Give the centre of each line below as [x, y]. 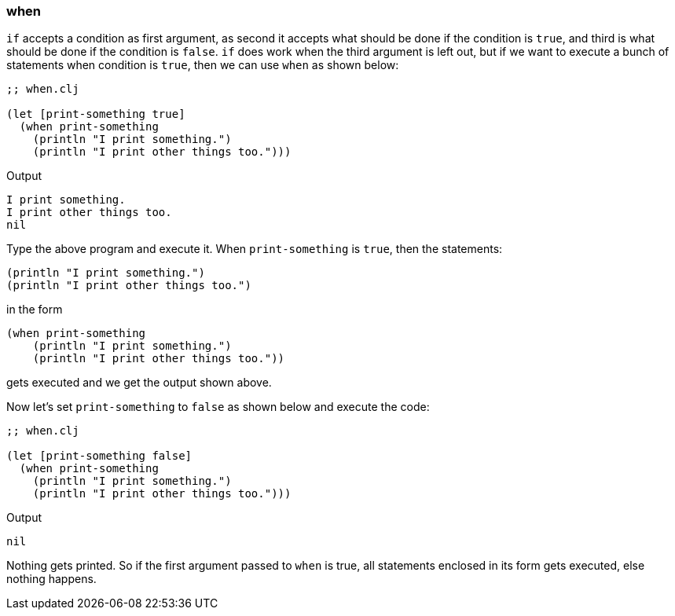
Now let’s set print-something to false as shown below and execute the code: [218, 407]
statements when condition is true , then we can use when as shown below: [203, 65]
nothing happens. [51, 579]
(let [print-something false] [99, 456]
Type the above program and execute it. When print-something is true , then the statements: [255, 249]
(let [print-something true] [96, 114]
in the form [35, 310]
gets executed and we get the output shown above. [139, 383]
